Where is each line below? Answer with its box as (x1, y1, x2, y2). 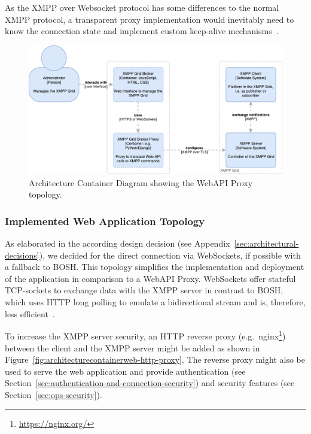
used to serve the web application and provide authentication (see (5, 365, 246, 377)
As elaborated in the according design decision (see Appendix (5, 237, 230, 250)
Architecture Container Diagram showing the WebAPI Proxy (29, 176, 253, 189)
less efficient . (5, 307, 55, 320)
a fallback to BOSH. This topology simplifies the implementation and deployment (5, 260, 304, 273)
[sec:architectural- (234, 237, 299, 250)
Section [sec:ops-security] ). (5, 388, 102, 400)
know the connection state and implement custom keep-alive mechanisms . (5, 25, 279, 37)
